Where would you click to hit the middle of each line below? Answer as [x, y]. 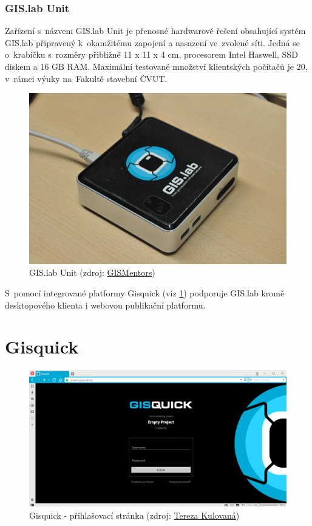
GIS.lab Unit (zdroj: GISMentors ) [92, 272]
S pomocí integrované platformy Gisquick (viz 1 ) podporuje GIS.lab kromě [145, 292]
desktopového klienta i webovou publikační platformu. [105, 305]
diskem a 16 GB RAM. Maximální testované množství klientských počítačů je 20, [156, 66]
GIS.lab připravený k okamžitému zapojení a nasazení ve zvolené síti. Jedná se [152, 42]
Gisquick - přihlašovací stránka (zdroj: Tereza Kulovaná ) [134, 515]
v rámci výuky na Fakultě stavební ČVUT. [86, 78]
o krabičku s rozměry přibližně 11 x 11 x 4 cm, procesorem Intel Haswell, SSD [151, 54]
